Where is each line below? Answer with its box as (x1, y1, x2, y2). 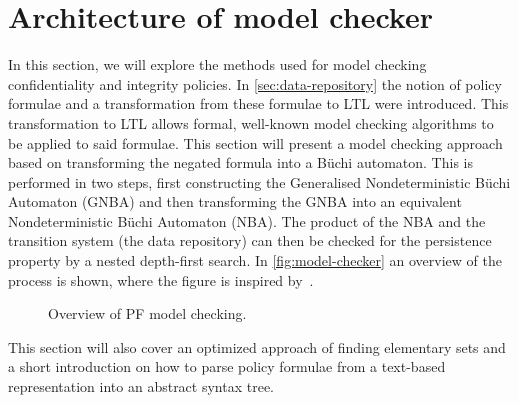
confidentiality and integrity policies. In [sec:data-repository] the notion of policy (8, 73, 502, 94)
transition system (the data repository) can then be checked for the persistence (8, 230, 492, 251)
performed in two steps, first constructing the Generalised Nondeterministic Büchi (8, 171, 511, 192)
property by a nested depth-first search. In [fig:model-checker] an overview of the (8, 250, 502, 271)
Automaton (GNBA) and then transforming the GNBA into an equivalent (8, 191, 462, 212)
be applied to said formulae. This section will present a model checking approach (8, 132, 503, 153)
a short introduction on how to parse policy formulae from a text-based (8, 356, 446, 377)
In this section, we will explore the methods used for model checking (8, 54, 427, 75)
